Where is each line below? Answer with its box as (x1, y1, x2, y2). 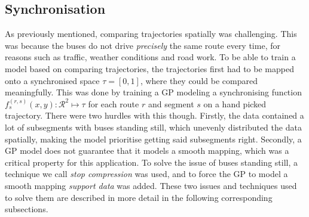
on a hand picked (203, 97, 267, 110)
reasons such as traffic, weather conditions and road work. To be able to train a (5, 51, 296, 63)
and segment (148, 97, 194, 110)
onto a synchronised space (5, 74, 100, 86)
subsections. (5, 203, 48, 215)
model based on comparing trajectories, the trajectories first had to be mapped (5, 62, 294, 75)
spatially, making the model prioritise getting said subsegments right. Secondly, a (5, 132, 302, 145)
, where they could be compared (140, 74, 258, 86)
